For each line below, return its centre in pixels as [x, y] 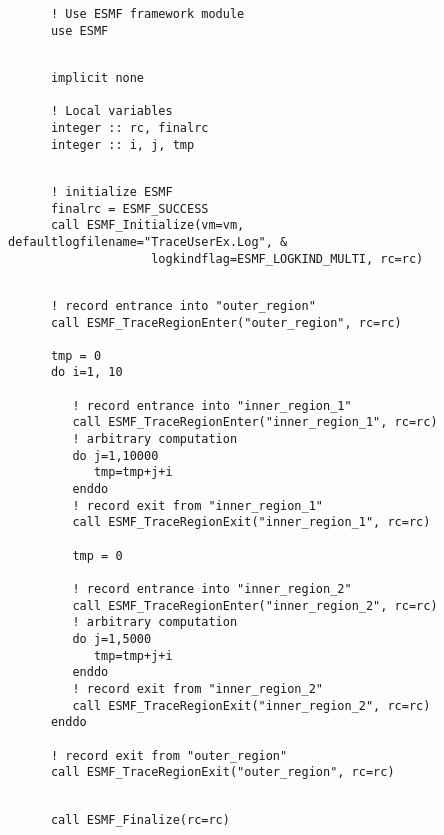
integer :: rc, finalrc [129, 127]
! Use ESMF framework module [147, 14]
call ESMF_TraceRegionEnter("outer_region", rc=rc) [226, 322]
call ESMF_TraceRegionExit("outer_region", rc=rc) [222, 772]
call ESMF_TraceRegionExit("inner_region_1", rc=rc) [251, 522]
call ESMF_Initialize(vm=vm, [147, 225]
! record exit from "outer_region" [169, 755]
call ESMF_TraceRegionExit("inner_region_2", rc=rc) [251, 705]
